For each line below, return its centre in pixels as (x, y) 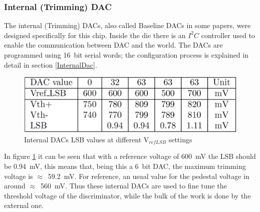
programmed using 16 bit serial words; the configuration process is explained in (126, 55)
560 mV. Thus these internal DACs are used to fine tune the (134, 186)
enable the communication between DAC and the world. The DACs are (113, 45)
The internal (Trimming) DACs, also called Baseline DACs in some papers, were (127, 25)
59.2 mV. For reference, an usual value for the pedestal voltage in (149, 176)
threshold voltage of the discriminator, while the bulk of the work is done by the (127, 195)
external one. (24, 205)
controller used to (228, 35)
